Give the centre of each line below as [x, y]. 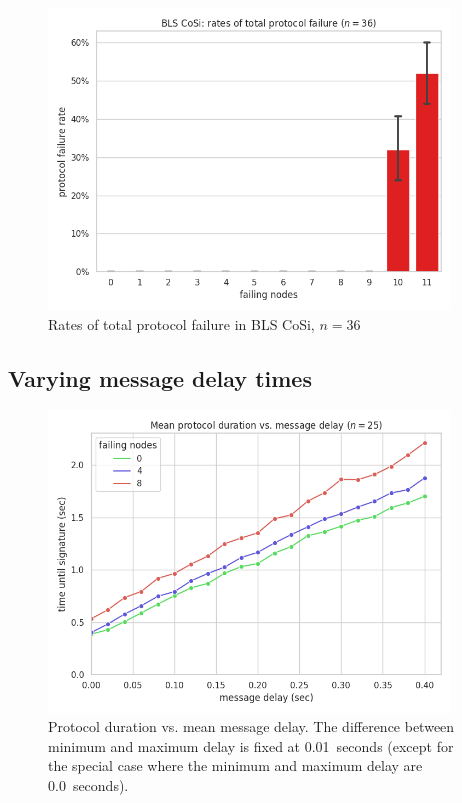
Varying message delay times [160, 377]
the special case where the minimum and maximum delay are [235, 765]
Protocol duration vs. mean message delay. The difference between [251, 726]
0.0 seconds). [88, 784]
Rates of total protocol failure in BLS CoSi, [181, 323]
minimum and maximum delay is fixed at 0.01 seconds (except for [251, 745]
